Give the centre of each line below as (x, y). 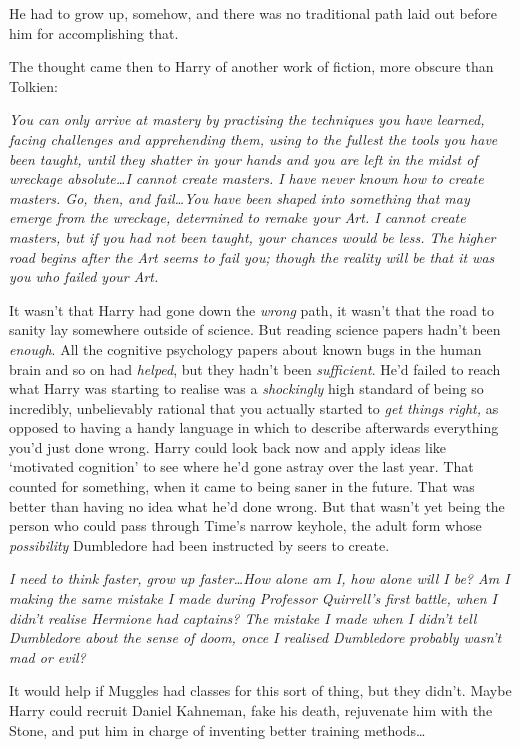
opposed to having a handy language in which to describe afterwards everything (254, 427)
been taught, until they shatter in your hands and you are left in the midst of (243, 158)
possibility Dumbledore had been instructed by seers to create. (199, 544)
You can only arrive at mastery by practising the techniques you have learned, (247, 119)
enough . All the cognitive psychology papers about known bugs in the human (245, 348)
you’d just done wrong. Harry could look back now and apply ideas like (228, 446)
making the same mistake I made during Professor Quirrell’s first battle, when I (253, 598)
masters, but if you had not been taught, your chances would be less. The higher (252, 236)
